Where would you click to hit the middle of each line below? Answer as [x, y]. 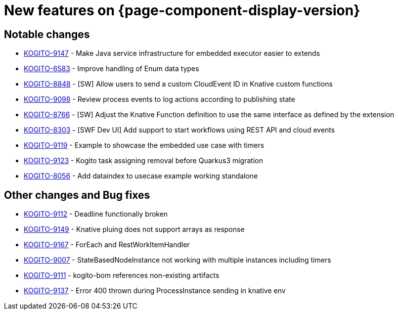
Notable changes [47, 34]
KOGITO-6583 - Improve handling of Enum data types [111, 69]
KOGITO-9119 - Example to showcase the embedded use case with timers [144, 145]
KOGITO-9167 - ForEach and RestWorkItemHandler [107, 245]
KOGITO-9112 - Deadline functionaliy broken [96, 214]
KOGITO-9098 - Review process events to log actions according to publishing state [159, 99]
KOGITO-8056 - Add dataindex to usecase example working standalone [141, 176]
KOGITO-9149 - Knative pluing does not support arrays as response [134, 229]
